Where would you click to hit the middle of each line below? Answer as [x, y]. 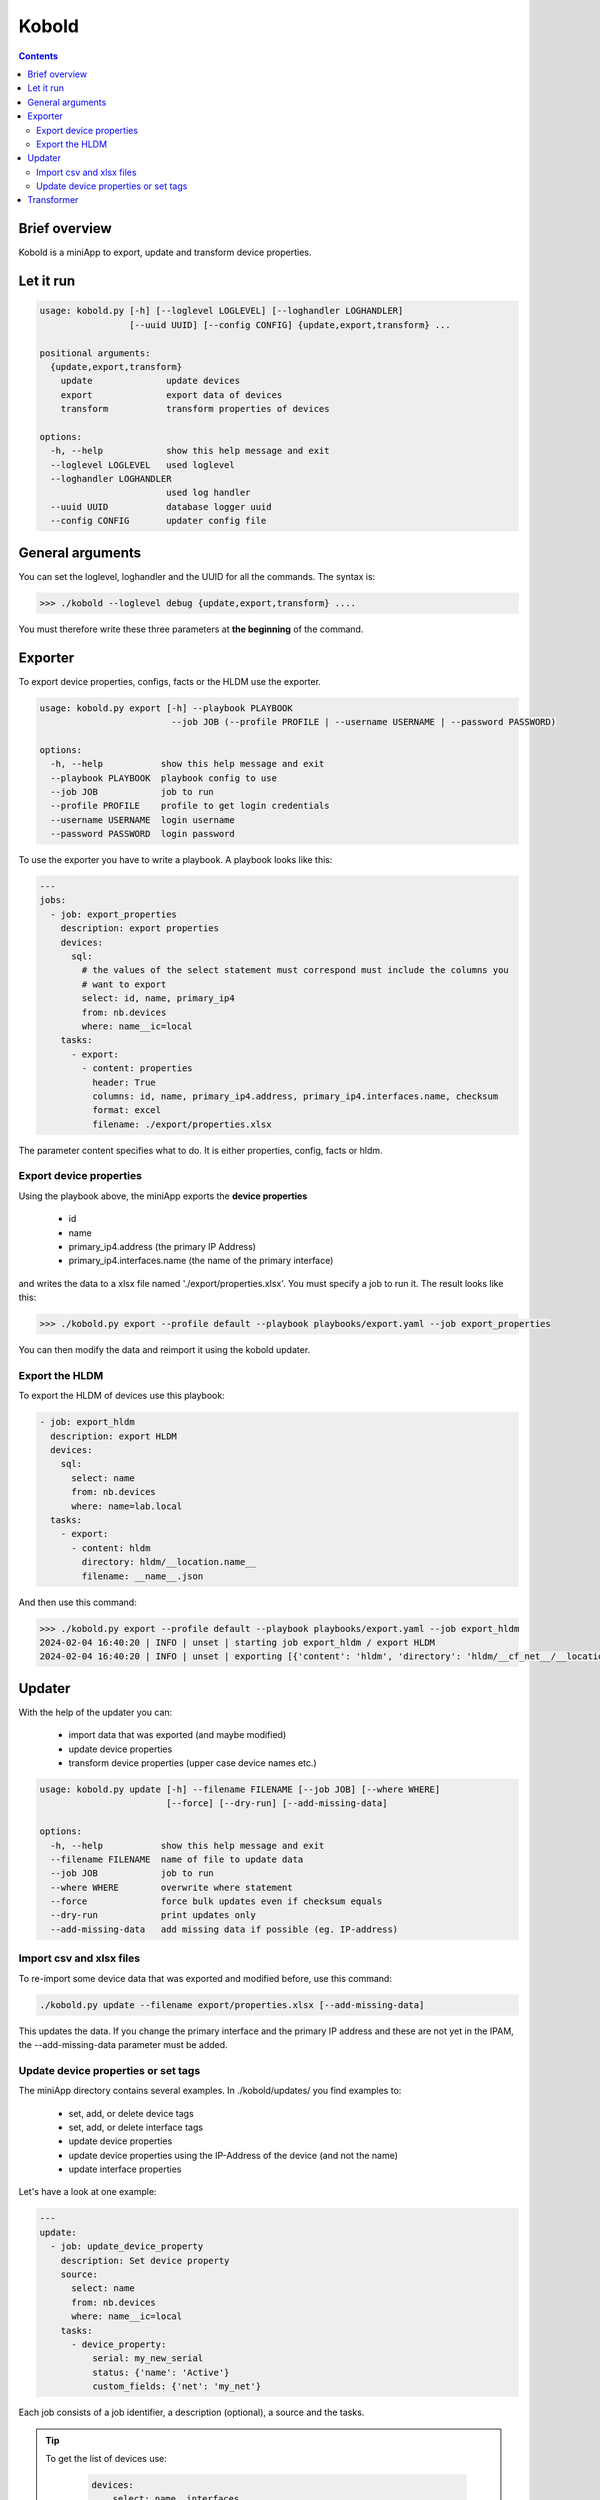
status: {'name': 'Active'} [160, 2372]
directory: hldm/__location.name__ [169, 1562]
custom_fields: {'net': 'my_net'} [176, 2386]
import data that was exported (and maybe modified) [177, 1735]
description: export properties [140, 928]
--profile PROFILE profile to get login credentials [190, 806]
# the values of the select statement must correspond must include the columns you [295, 970]
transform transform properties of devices [195, 409]
